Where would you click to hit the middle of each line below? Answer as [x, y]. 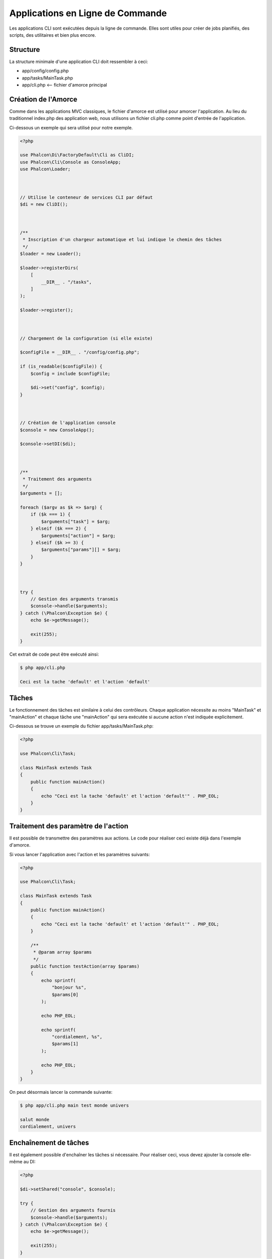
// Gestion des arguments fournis [73, 1210]
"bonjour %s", [69, 988]
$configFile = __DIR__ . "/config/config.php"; [80, 352]
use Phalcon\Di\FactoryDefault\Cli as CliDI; [77, 155]
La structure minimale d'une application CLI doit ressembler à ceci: [79, 61]
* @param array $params [62, 952]
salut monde [35, 1120]
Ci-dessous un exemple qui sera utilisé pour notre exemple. [71, 127]
